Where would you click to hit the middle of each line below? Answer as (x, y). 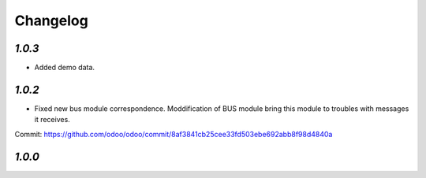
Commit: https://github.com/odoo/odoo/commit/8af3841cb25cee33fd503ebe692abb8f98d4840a (174, 134)
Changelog (51, 20)
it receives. (52, 120)
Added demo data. (64, 68)
